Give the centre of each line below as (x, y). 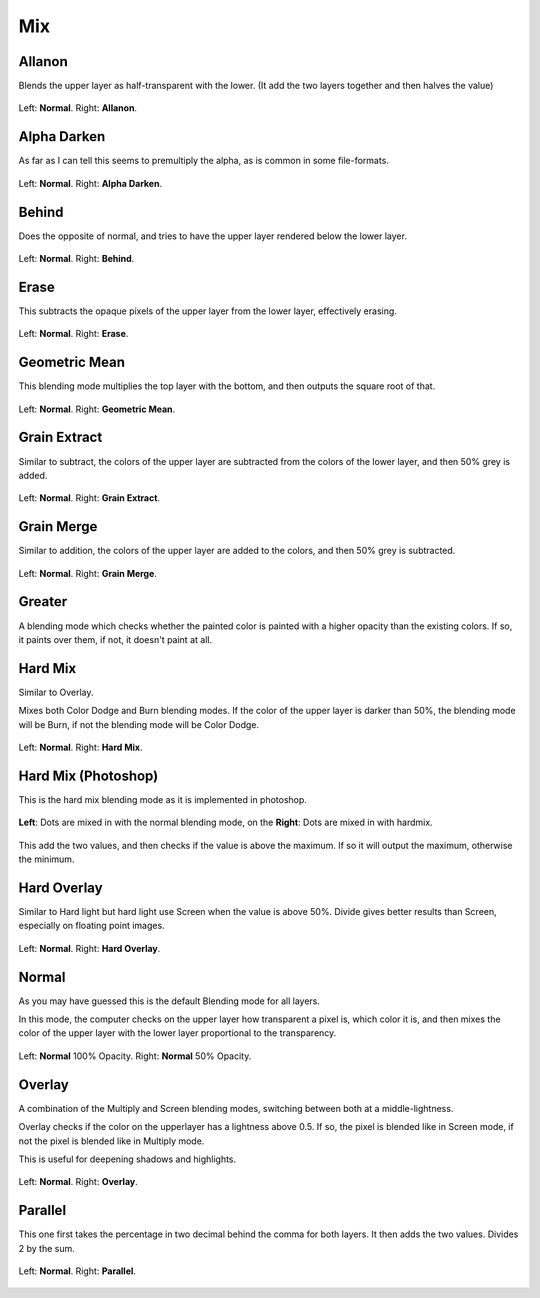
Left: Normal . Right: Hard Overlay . (89, 948)
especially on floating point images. (91, 926)
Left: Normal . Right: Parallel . (77, 1271)
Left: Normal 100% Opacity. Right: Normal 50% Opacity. (135, 1056)
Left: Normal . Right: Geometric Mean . (97, 409)
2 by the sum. (46, 1248)
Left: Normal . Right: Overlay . (78, 1182)
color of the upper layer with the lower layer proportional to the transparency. (177, 1033)
